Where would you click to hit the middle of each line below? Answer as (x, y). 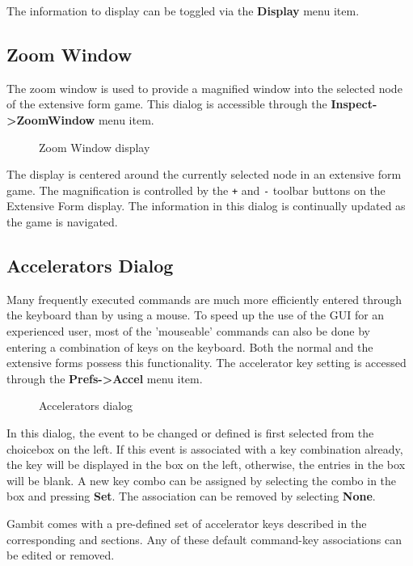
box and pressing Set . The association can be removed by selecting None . (191, 496)
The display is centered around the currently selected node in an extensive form (204, 174)
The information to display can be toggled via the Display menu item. (183, 11)
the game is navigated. (62, 222)
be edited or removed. (61, 555)
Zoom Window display (95, 147)
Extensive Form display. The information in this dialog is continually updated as (206, 206)
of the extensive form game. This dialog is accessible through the (167, 104)
